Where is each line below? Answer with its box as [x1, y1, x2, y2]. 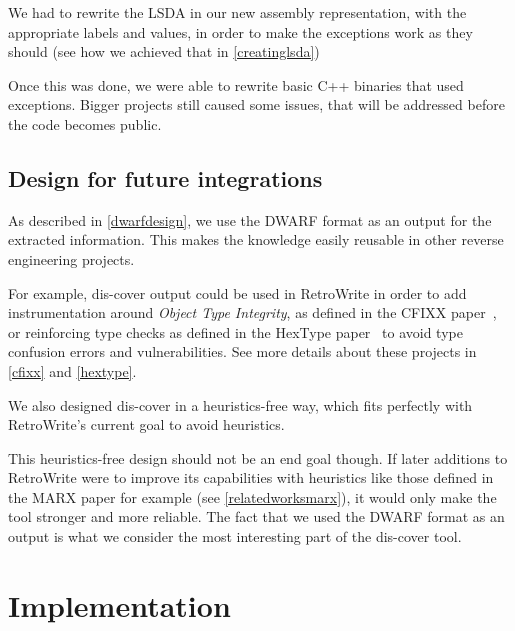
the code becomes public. [8, 113, 162, 134]
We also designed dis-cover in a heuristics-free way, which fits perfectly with [8, 394, 473, 415]
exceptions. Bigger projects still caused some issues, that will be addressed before [8, 94, 505, 115]
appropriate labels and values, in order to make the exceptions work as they [8, 21, 473, 42]
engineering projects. [8, 248, 135, 269]
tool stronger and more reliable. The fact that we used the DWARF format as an [8, 506, 505, 527]
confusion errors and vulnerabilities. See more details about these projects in [8, 341, 477, 362]
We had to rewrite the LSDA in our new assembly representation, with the [8, 2, 467, 22]
